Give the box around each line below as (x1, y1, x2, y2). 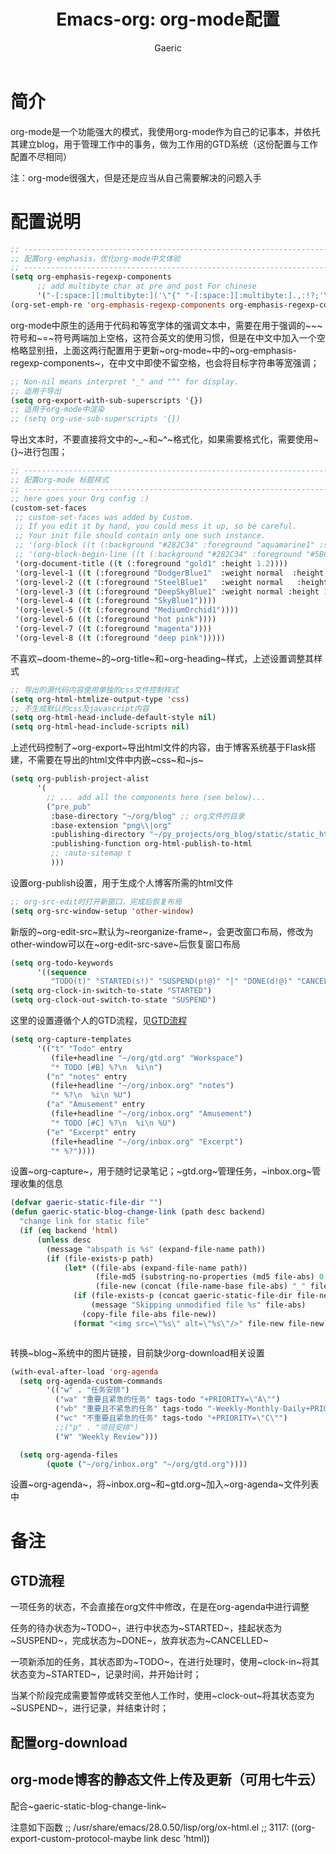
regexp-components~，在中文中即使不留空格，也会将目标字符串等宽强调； (10, 356, 320, 369)
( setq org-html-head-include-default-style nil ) (10, 713, 217, 723)
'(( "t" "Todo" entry (36, 1043, 123, 1054)
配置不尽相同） (10, 150, 72, 162)
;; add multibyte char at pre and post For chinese (36, 281, 257, 292)
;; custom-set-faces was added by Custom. (14, 512, 195, 522)
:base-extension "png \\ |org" (50, 820, 172, 830)
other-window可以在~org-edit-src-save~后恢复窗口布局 (10, 938, 241, 950)
